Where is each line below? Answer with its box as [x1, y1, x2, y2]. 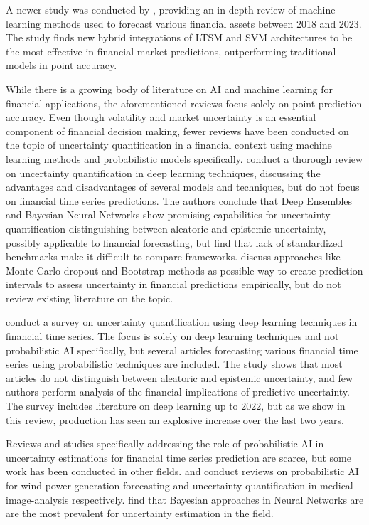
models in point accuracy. [6, 58, 117, 73]
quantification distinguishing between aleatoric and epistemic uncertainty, [6, 221, 326, 235]
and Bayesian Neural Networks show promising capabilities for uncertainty [6, 207, 331, 222]
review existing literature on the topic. [6, 290, 173, 305]
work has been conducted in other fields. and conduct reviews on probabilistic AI [6, 464, 359, 479]
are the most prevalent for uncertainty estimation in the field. [6, 506, 274, 521]
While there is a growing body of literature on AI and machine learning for [6, 81, 333, 96]
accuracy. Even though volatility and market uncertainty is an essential [6, 110, 316, 124]
